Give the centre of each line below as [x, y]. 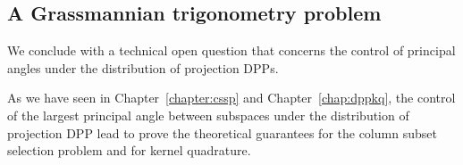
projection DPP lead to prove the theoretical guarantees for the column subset [222, 132]
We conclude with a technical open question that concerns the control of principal [231, 50]
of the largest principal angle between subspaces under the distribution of [208, 115]
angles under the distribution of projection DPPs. [143, 67]
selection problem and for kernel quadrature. [129, 150]
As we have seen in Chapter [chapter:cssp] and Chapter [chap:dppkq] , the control [231, 98]
